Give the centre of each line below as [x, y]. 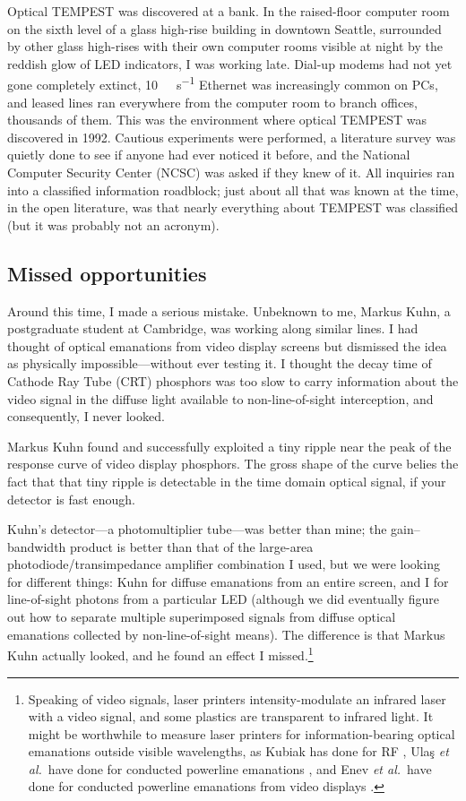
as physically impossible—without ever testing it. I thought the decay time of [220, 363]
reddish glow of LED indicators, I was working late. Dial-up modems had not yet [230, 63]
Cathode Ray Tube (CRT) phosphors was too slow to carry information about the [233, 380]
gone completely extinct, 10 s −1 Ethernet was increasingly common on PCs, [223, 83]
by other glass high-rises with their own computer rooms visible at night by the [225, 46]
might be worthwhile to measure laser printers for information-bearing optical [242, 733]
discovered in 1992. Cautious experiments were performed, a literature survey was [232, 137]
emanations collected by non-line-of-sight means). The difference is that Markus [226, 634]
